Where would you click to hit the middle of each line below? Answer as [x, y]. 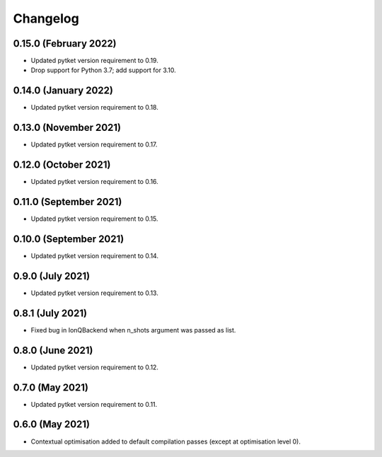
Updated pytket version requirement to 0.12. [95, 367]
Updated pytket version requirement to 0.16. [94, 182]
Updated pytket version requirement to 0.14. [95, 255]
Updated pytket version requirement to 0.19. [94, 61]
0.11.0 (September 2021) [68, 202]
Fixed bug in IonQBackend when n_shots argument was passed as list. [133, 330]
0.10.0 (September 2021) [69, 239]
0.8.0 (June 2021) [53, 350]
